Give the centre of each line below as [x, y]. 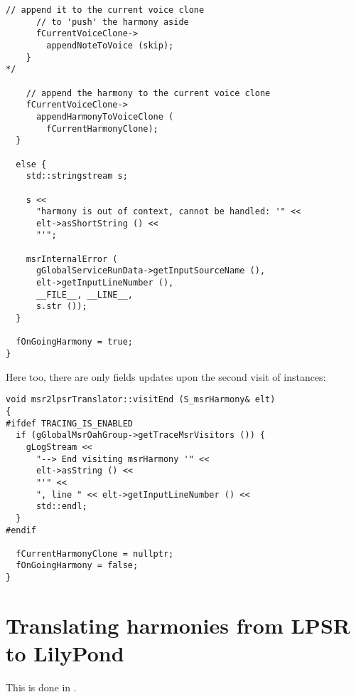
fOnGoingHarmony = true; [74, 342]
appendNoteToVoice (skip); [110, 45]
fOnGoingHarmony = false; [77, 566]
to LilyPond [65, 653]
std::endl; [61, 507]
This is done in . [41, 687]
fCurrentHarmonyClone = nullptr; [95, 554]
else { [31, 164]
